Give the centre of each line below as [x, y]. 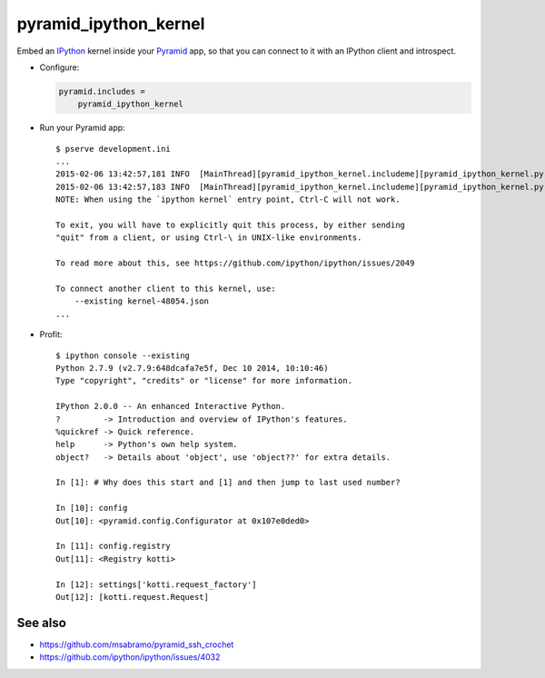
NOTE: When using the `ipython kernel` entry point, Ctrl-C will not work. [228, 199]
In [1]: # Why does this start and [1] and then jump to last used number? [228, 483]
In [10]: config [92, 508]
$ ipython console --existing [123, 355]
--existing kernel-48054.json [141, 301]
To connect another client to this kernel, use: [166, 288]
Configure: [59, 67]
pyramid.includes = [102, 91]
